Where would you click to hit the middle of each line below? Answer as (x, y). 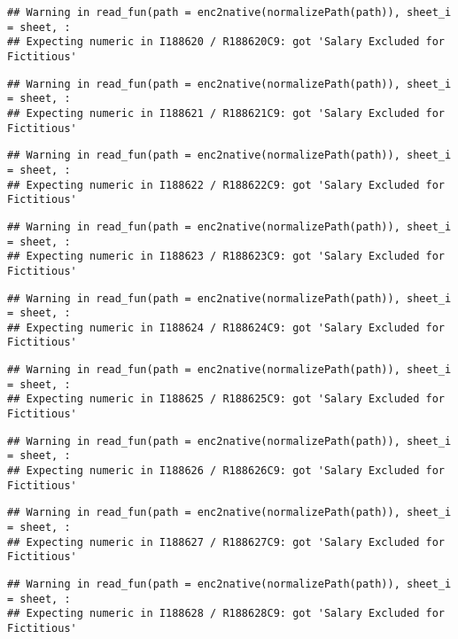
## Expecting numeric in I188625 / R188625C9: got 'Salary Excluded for (226, 399)
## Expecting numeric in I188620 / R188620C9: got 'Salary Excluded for (226, 42)
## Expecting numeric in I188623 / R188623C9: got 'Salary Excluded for (226, 257)
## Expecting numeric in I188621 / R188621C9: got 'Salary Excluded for (226, 113)
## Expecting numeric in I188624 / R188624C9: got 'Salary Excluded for (226, 327)
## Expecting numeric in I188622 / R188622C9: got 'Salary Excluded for (226, 185)
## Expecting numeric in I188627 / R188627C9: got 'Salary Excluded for (226, 542)
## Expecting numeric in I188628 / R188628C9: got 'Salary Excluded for (226, 614)
